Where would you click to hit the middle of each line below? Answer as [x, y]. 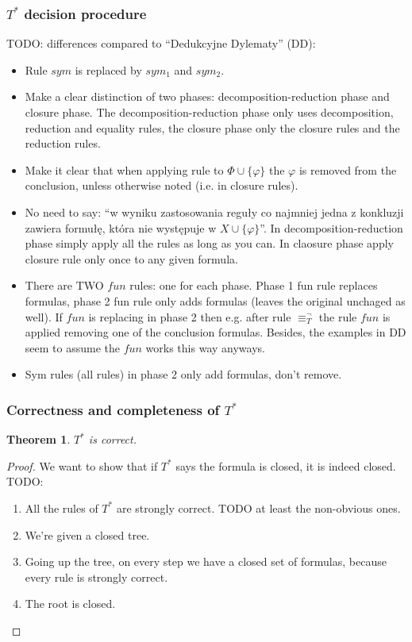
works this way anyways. [205, 347]
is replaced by [108, 69]
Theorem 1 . [39, 439]
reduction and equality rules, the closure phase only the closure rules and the [212, 127]
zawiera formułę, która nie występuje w [121, 227]
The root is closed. [70, 604]
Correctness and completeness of [113, 409]
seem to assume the [72, 347]
